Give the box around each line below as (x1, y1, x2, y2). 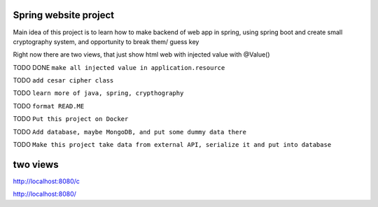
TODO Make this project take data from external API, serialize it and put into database (13, 141, 332, 149)
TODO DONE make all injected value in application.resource (13, 63, 225, 71)
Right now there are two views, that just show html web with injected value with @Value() (13, 50, 270, 59)
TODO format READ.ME (13, 101, 85, 110)
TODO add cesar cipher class (13, 76, 114, 85)
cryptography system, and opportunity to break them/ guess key (13, 37, 199, 45)
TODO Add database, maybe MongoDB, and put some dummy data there (13, 127, 246, 136)
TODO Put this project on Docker (13, 115, 129, 123)
